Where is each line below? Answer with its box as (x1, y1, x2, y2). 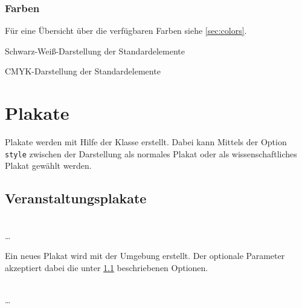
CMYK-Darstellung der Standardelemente (5, 65, 161, 77)
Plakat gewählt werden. (5, 159, 92, 172)
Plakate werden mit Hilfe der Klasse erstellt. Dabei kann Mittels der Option (5, 136, 287, 148)
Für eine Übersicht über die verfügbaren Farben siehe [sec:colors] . (5, 24, 247, 37)
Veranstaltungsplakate (5, 189, 147, 208)
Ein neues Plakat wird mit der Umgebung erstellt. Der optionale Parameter (5, 249, 285, 262)
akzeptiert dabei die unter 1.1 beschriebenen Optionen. (5, 261, 208, 274)
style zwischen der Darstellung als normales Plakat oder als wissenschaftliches (5, 147, 297, 160)
